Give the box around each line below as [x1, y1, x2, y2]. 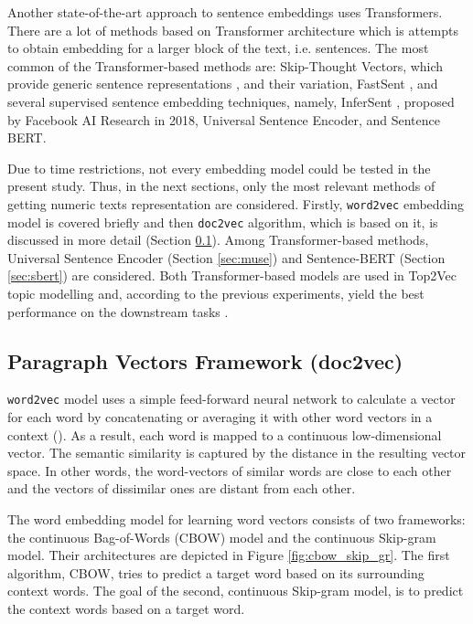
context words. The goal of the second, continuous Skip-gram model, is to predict [7, 581, 464, 600]
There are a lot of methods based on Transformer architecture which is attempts [7, 20, 458, 39]
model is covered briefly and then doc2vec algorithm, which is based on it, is [7, 212, 438, 231]
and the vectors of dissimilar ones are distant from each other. [7, 479, 356, 498]
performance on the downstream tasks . [7, 301, 229, 321]
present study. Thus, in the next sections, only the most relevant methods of [7, 176, 435, 196]
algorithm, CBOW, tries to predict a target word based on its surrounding [7, 563, 425, 582]
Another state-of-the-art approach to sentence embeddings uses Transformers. [7, 3, 443, 21]
